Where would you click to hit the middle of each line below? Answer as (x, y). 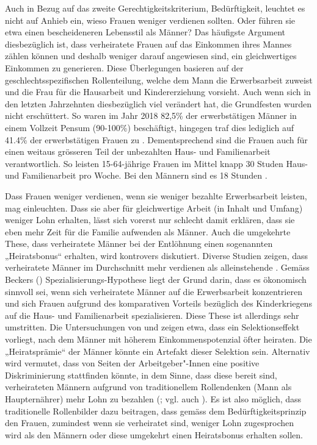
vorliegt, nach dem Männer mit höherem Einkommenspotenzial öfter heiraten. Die (158, 339)
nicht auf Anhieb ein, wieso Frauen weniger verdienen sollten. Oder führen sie (150, 20)
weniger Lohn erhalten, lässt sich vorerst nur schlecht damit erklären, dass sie (150, 220)
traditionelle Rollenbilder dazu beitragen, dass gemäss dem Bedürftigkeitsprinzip (156, 411)
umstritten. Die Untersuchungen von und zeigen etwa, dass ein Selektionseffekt (152, 327)
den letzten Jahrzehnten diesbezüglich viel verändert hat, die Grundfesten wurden (158, 103)
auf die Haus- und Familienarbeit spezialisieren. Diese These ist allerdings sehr (152, 315)
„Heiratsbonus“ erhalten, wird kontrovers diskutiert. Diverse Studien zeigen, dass (157, 255)
